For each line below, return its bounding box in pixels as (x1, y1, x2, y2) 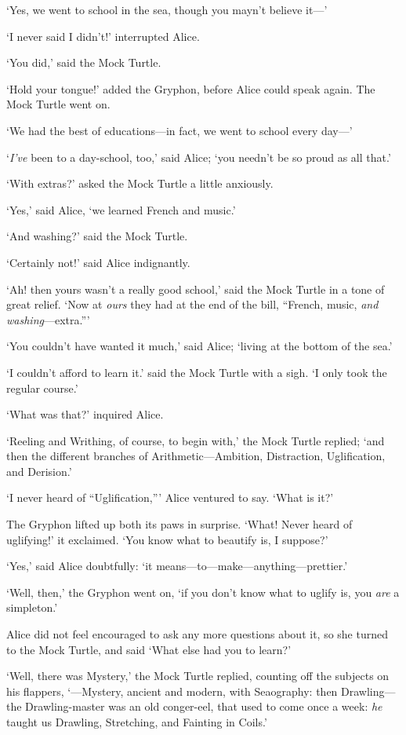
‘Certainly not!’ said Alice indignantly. (6, 254, 190, 270)
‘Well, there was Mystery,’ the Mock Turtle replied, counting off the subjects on (6, 667, 390, 684)
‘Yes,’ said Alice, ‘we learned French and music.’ (6, 201, 236, 218)
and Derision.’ (6, 463, 72, 479)
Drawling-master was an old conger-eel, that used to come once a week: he (25, 698, 382, 715)
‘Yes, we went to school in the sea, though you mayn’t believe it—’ (6, 2, 328, 17)
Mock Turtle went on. (6, 96, 111, 112)
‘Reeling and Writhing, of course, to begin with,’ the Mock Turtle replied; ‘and (6, 432, 385, 448)
